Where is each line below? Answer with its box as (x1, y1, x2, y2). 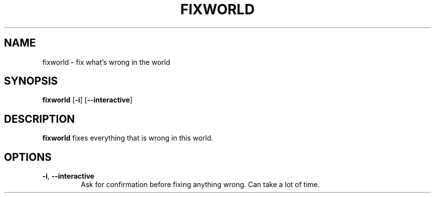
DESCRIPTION (4, 112, 75, 125)
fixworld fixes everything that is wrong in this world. (42, 134, 214, 143)
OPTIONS (4, 150, 52, 163)
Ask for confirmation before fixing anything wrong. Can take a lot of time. (80, 180, 320, 189)
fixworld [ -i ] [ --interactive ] (42, 96, 133, 104)
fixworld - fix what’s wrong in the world (42, 57, 170, 66)
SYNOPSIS (4, 75, 58, 88)
